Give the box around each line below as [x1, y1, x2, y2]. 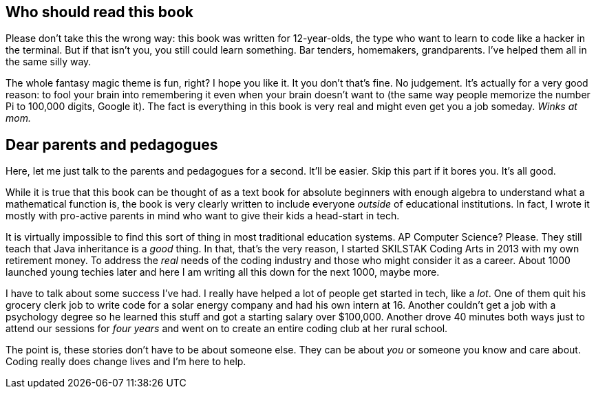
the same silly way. [6, 56, 92, 68]
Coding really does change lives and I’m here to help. [6, 355, 246, 368]
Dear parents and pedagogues [6, 135, 218, 153]
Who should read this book [6, 3, 193, 21]
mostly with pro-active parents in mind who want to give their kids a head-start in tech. [6, 210, 400, 222]
